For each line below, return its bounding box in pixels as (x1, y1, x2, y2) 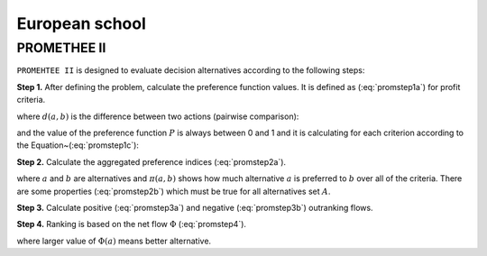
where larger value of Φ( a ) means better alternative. (16, 235, 212, 246)
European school (16, 14, 146, 33)
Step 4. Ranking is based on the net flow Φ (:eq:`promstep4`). (16, 219, 247, 230)
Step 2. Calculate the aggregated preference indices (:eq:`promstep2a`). (16, 156, 287, 167)
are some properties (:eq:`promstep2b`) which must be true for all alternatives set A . (16, 186, 331, 197)
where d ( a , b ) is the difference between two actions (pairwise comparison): (16, 111, 299, 122)
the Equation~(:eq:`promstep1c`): (16, 140, 140, 151)
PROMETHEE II (16, 40, 106, 56)
